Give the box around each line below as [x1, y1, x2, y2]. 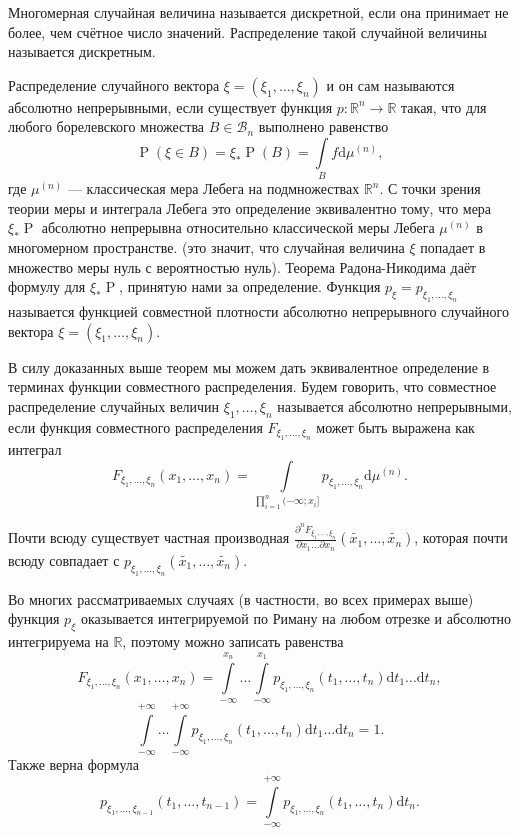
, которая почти [414, 527, 508, 548]
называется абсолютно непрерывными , [277, 395, 512, 416]
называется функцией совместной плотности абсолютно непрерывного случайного [8, 301, 509, 322]
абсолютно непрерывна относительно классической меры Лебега [41, 217, 435, 238]
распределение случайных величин [8, 395, 220, 416]
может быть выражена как [316, 416, 475, 437]
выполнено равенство [258, 116, 389, 137]
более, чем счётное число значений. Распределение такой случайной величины [8, 21, 488, 42]
